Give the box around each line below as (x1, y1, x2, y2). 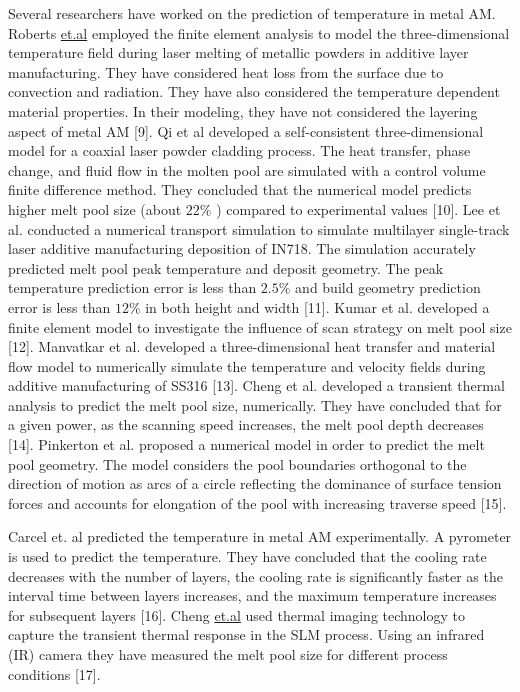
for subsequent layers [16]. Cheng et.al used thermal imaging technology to (8, 604, 465, 625)
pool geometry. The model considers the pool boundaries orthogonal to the (8, 453, 467, 474)
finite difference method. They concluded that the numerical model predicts (8, 179, 472, 200)
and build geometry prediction (295, 277, 481, 298)
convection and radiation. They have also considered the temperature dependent (8, 81, 500, 102)
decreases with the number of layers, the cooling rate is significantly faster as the (8, 565, 503, 586)
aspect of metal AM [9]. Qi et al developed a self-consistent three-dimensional (8, 120, 484, 141)
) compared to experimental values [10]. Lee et (216, 198, 501, 219)
